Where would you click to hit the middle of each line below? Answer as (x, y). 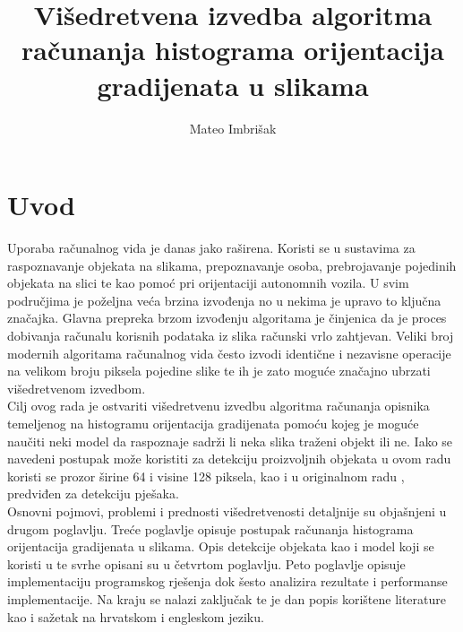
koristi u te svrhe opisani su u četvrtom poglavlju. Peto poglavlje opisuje (206, 563)
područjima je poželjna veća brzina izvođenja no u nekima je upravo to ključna (224, 300)
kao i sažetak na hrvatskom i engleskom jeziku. (136, 616)
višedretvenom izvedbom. (77, 388)
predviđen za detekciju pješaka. (93, 493)
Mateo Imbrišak (233, 128)
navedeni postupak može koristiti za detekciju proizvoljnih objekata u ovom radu (229, 459)
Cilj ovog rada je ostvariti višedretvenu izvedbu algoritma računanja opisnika (219, 406)
